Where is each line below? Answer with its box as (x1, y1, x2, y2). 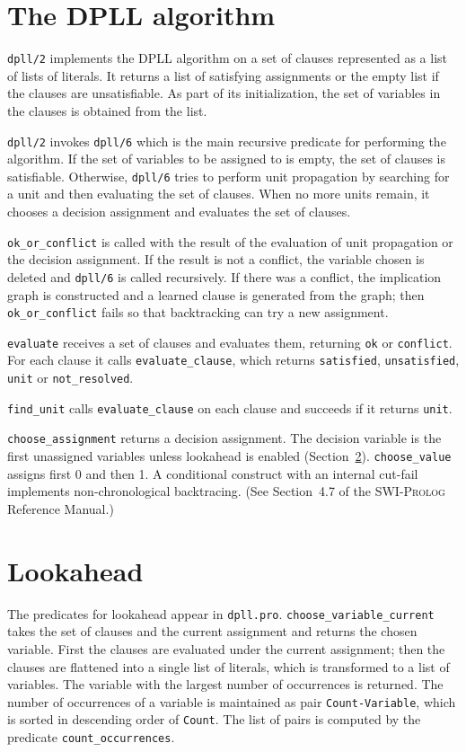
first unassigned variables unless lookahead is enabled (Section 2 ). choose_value (7, 447, 452, 465)
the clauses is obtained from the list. (7, 101, 207, 119)
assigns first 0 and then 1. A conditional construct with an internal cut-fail (7, 464, 418, 482)
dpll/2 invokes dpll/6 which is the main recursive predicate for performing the (7, 131, 446, 150)
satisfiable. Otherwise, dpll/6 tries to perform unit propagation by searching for (7, 166, 450, 185)
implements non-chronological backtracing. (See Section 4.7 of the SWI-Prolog (7, 482, 445, 500)
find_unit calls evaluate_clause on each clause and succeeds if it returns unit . (7, 398, 453, 417)
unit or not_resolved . (7, 368, 134, 387)
